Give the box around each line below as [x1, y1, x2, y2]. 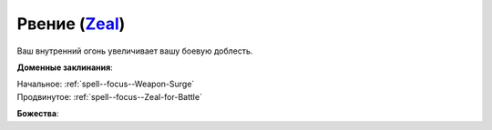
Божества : [16, 108, 59, 119]
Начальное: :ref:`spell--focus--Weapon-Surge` [16, 78, 195, 90]
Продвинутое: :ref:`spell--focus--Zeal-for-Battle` [16, 91, 202, 102]
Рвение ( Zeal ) [16, 14, 126, 34]
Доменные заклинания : [16, 62, 113, 73]
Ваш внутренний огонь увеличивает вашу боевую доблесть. [16, 45, 253, 56]
